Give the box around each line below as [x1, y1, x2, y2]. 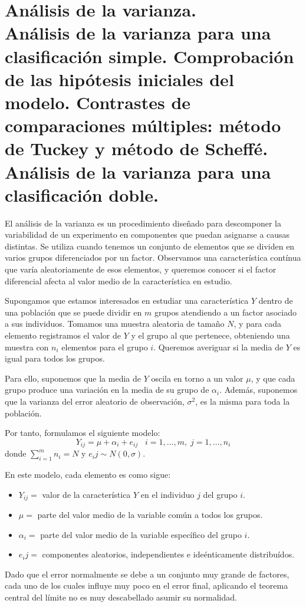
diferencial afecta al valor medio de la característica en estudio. [5, 274, 232, 287]
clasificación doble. [5, 182, 159, 206]
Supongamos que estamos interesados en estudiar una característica [5, 294, 249, 307]
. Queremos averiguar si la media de [153, 340, 284, 353]
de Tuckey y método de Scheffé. [5, 136, 268, 160]
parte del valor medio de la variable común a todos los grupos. [37, 508, 263, 521]
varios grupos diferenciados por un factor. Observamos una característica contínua [5, 251, 301, 264]
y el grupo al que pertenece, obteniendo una [131, 329, 290, 341]
